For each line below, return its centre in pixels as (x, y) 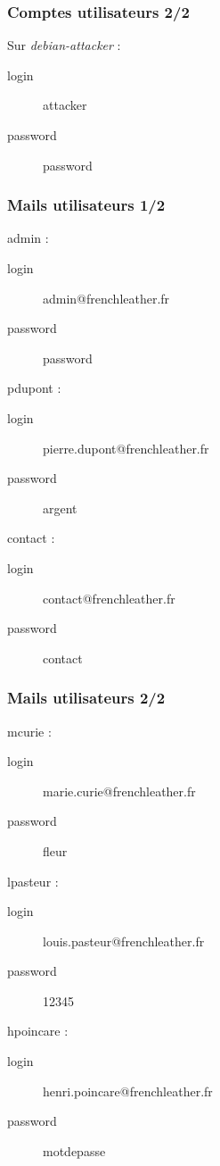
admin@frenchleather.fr (106, 298)
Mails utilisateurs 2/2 (86, 698)
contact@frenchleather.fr (109, 598)
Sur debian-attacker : (64, 45)
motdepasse (74, 1150)
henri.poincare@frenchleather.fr (128, 1091)
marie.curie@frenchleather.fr (119, 791)
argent (60, 508)
